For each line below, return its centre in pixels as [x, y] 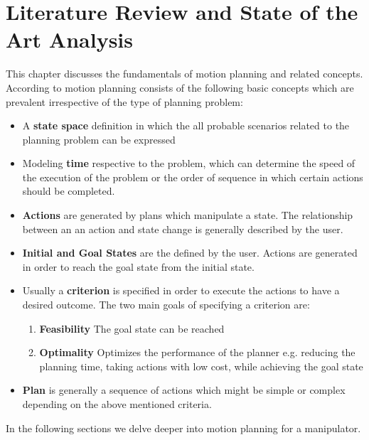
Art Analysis [70, 39]
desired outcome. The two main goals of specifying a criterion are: [166, 305]
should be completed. [69, 191]
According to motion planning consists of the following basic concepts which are [180, 87]
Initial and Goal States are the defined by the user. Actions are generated [190, 253]
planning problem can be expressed [99, 139]
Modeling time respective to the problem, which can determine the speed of [189, 163]
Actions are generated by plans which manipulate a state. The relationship [188, 215]
